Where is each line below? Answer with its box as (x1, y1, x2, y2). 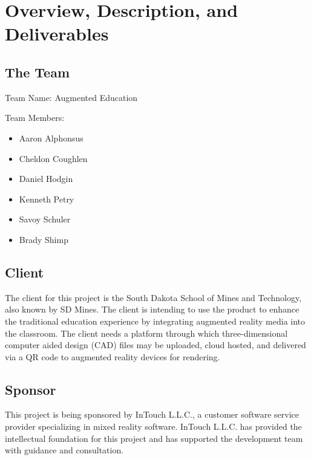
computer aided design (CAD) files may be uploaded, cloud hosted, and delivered (5, 339, 306, 351)
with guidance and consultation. (5, 444, 124, 456)
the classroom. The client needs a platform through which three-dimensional (5, 326, 288, 339)
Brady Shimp (19, 233, 68, 245)
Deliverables (5, 21, 109, 46)
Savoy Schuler (19, 213, 71, 225)
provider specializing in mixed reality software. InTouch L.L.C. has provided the (5, 420, 302, 433)
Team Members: (5, 111, 65, 124)
